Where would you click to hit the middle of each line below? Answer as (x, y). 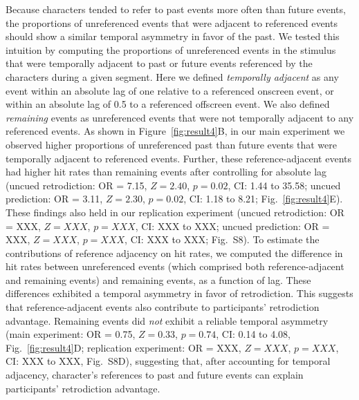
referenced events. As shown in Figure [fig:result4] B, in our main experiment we (175, 131)
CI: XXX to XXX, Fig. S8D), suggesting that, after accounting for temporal (168, 361)
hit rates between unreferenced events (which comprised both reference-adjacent (175, 266)
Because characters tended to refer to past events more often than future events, (176, 9)
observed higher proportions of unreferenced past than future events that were (171, 144)
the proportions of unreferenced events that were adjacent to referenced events (172, 22)
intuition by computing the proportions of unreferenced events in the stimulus (171, 49)
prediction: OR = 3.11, (54, 199)
